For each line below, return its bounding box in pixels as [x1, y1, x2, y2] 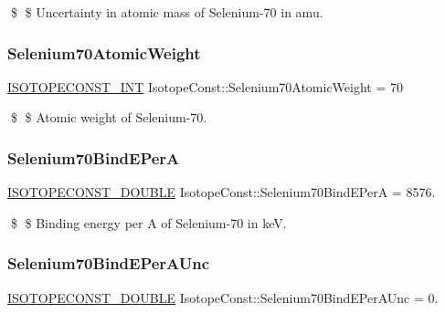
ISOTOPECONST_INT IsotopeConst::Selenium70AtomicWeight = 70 [7, 77, 404, 96]
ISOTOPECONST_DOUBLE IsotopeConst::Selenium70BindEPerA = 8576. [7, 183, 436, 202]
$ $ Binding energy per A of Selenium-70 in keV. [10, 213, 287, 232]
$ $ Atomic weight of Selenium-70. [10, 108, 207, 127]
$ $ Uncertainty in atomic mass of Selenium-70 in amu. [10, 3, 323, 21]
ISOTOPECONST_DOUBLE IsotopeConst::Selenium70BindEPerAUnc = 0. [7, 287, 439, 307]
